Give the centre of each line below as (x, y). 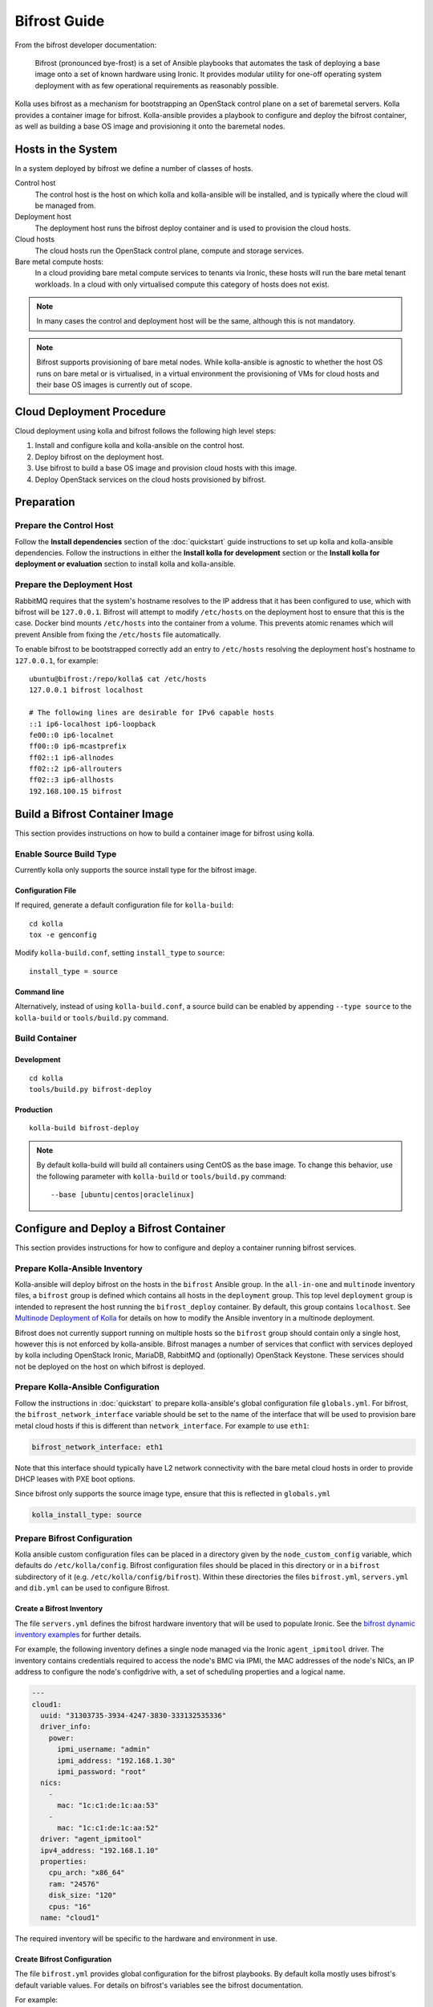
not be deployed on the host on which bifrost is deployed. (110, 1366)
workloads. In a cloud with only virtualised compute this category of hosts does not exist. (182, 284)
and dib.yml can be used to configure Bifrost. (92, 1588)
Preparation (45, 502)
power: (61, 1738)
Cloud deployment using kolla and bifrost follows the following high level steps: (146, 430)
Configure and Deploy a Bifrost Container (120, 1228)
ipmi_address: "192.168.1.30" (117, 1761)
